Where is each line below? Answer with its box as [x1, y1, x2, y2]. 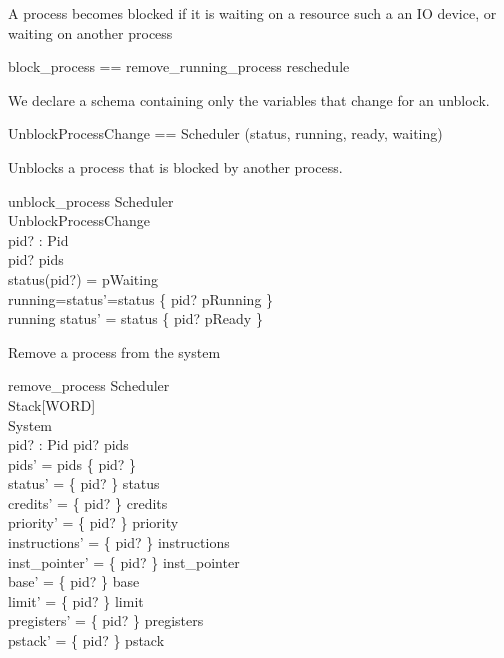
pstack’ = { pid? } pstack [8, 630, 165, 651]
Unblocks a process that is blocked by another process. [8, 156, 343, 177]
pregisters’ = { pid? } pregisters [8, 610, 204, 631]
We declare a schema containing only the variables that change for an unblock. [8, 89, 490, 110]
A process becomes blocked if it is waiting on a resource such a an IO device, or [8, 3, 497, 23]
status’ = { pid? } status [8, 473, 160, 494]
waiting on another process [8, 22, 173, 43]
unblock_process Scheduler [8, 190, 174, 211]
